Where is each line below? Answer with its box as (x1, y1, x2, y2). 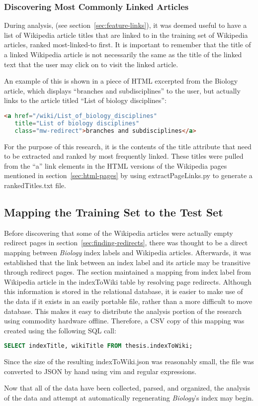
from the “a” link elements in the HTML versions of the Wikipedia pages (4, 160, 227, 171)
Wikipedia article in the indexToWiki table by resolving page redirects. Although (4, 276, 252, 287)
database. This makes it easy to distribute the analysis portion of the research (4, 305, 242, 316)
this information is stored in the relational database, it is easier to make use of (4, 286, 243, 297)
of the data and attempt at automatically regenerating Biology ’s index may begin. (4, 392, 254, 403)
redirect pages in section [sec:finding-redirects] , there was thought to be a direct (4, 237, 248, 248)
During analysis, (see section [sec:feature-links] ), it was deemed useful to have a (4, 20, 247, 30)
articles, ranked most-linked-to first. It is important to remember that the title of (4, 39, 251, 50)
